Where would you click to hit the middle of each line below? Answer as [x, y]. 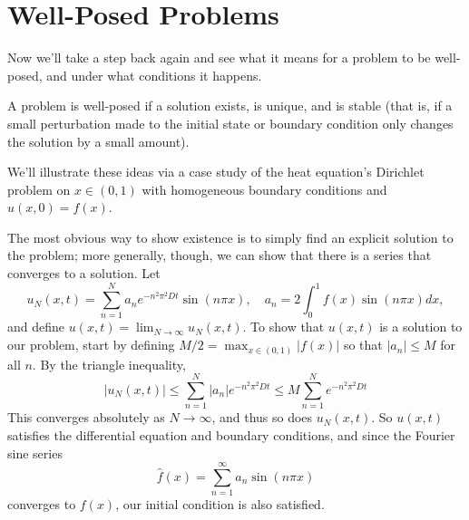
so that [363, 345]
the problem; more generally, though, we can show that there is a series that [220, 255]
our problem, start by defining [91, 345]
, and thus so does [262, 417]
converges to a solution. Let [84, 273]
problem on [39, 189]
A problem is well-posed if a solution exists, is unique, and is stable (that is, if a [230, 106]
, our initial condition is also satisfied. [220, 504]
